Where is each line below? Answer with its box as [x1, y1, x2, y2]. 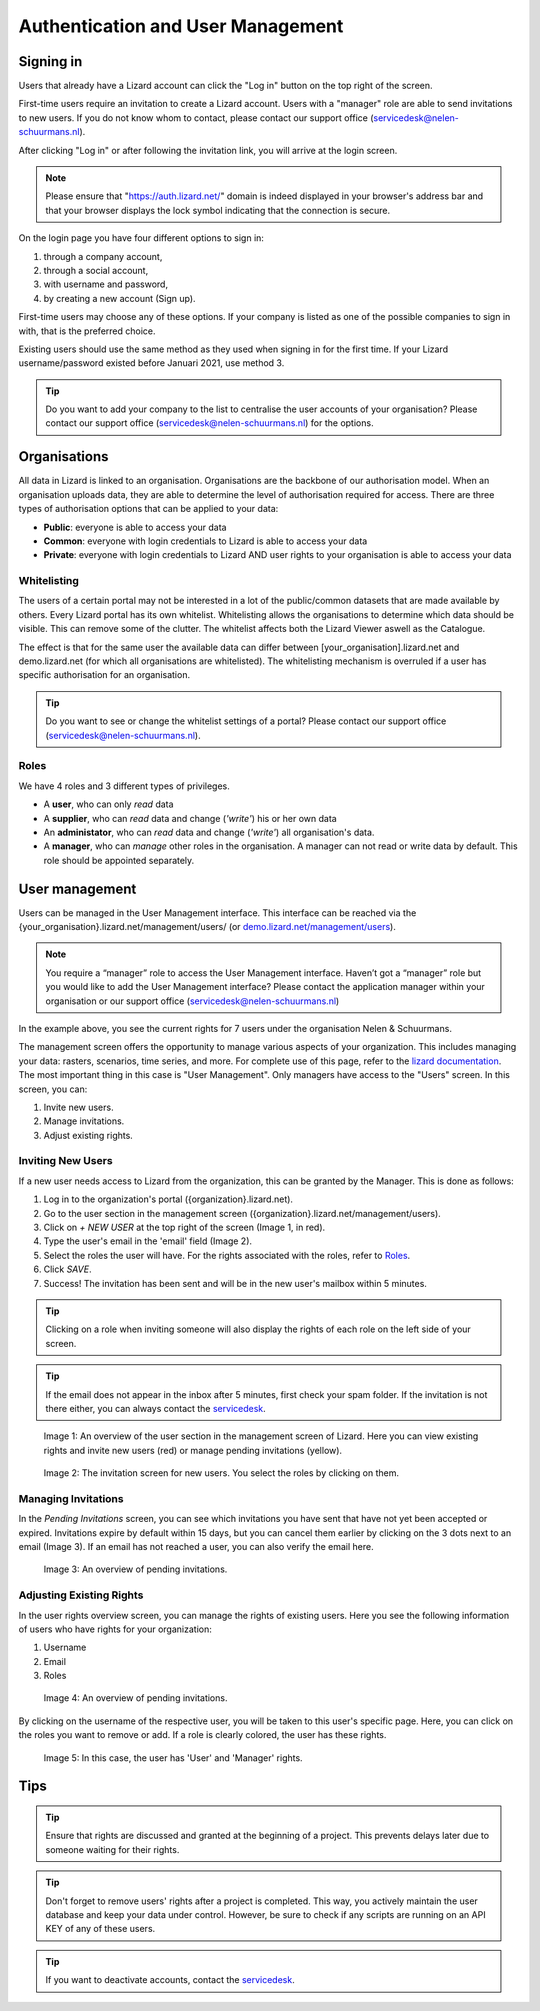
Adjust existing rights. [43, 1129, 134, 1141]
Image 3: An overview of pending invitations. [43, 1563, 228, 1575]
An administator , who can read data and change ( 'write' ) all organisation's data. [43, 826, 375, 838]
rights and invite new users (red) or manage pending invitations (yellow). [43, 1444, 343, 1456]
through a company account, [43, 250, 163, 262]
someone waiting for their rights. [45, 1843, 180, 1855]
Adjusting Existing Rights [18, 1588, 144, 1602]
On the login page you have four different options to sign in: [18, 232, 265, 244]
